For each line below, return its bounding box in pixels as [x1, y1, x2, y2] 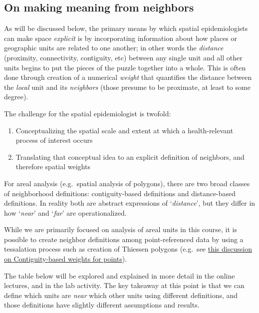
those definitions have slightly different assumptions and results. [4, 300, 200, 310]
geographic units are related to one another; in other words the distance [4, 42, 224, 53]
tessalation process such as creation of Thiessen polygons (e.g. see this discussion [4, 244, 252, 254]
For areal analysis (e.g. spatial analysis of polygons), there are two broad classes [4, 178, 250, 188]
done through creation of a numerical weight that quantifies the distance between [4, 72, 252, 82]
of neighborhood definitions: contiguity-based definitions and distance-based [4, 188, 236, 198]
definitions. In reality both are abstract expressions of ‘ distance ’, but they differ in [4, 198, 256, 208]
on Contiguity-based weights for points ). [4, 254, 127, 264]
